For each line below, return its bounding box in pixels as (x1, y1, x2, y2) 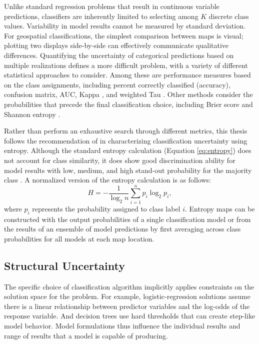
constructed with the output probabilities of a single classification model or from (4, 213, 251, 224)
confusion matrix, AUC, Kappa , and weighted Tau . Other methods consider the (4, 89, 253, 99)
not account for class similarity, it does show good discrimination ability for (4, 154, 235, 165)
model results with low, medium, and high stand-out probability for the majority (4, 164, 252, 175)
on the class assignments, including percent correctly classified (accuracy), (4, 79, 230, 89)
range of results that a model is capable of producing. (4, 330, 168, 340)
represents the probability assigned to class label (32, 203, 180, 213)
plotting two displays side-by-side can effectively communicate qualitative (4, 40, 229, 50)
